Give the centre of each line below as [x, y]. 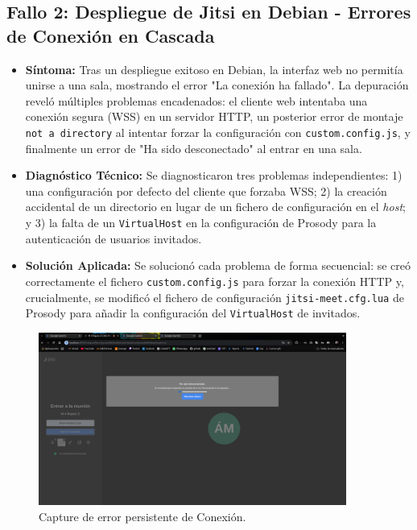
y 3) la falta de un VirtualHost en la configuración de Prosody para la [201, 222]
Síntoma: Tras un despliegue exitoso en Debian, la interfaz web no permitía [214, 69]
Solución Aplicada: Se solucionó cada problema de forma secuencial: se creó [218, 265]
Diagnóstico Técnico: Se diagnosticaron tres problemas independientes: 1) [214, 175]
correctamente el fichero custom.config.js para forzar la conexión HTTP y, [215, 281]
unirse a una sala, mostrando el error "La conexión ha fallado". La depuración [217, 85]
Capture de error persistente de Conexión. [142, 517]
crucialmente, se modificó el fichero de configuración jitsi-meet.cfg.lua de [215, 297]
